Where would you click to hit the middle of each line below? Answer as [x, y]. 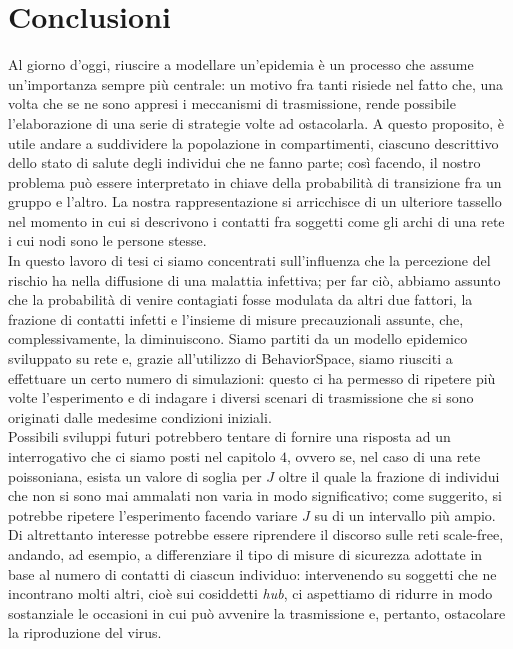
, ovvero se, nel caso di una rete [384, 456]
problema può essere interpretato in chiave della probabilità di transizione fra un [255, 181]
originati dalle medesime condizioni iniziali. [140, 416]
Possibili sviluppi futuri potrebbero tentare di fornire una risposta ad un [229, 436]
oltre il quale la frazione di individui [389, 475]
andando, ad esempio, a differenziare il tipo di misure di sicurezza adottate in [245, 553]
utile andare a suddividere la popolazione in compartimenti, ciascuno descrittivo [253, 142]
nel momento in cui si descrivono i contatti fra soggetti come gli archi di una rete [256, 220]
